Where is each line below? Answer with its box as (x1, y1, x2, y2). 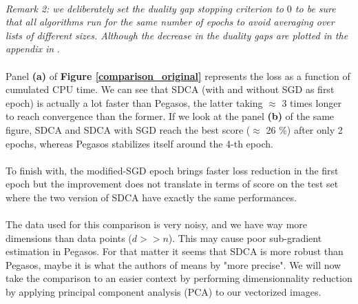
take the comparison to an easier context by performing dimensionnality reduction (6, 271, 352, 285)
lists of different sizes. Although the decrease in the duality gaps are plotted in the (6, 28, 348, 42)
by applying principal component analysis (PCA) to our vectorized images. (6, 285, 322, 299)
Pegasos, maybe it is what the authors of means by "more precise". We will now (6, 257, 341, 272)
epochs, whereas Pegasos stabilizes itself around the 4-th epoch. (6, 136, 273, 150)
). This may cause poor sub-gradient (168, 230, 322, 245)
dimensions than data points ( (6, 230, 132, 245)
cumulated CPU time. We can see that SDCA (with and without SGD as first (6, 82, 335, 97)
